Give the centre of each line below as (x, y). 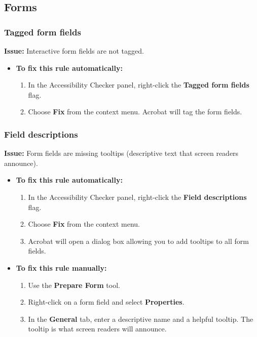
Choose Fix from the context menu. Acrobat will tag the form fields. (135, 112)
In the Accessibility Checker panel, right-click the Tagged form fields (139, 85)
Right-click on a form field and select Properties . (106, 302)
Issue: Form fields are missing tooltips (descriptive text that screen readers (121, 153)
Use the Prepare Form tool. (74, 285)
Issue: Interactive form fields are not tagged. (74, 51)
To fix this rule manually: (61, 267)
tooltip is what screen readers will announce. (97, 329)
